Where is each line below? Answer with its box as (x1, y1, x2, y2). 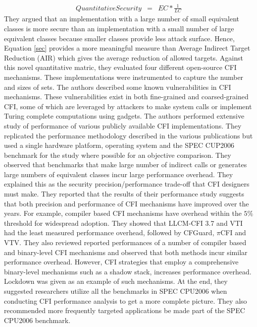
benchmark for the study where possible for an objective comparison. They (4, 149, 231, 160)
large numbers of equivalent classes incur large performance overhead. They (4, 169, 233, 179)
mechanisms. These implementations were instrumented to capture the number (4, 71, 244, 82)
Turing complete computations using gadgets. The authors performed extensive (4, 111, 245, 121)
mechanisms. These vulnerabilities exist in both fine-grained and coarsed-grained (4, 91, 249, 102)
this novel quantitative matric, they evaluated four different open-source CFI (4, 62, 237, 72)
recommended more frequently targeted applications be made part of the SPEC (4, 305, 245, 316)
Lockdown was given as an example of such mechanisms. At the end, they (4, 276, 228, 286)
